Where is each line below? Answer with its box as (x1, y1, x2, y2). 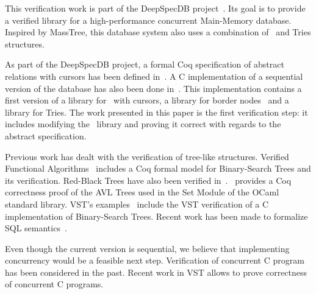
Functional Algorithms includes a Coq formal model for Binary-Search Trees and (5, 162, 311, 175)
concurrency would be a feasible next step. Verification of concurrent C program (5, 254, 304, 267)
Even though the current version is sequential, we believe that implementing (5, 242, 290, 254)
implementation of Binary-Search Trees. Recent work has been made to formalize (5, 209, 308, 222)
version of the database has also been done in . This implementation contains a (5, 82, 302, 94)
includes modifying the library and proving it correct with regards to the (5, 117, 281, 130)
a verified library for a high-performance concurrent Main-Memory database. (5, 13, 292, 26)
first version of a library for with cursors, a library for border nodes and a (5, 94, 289, 107)
